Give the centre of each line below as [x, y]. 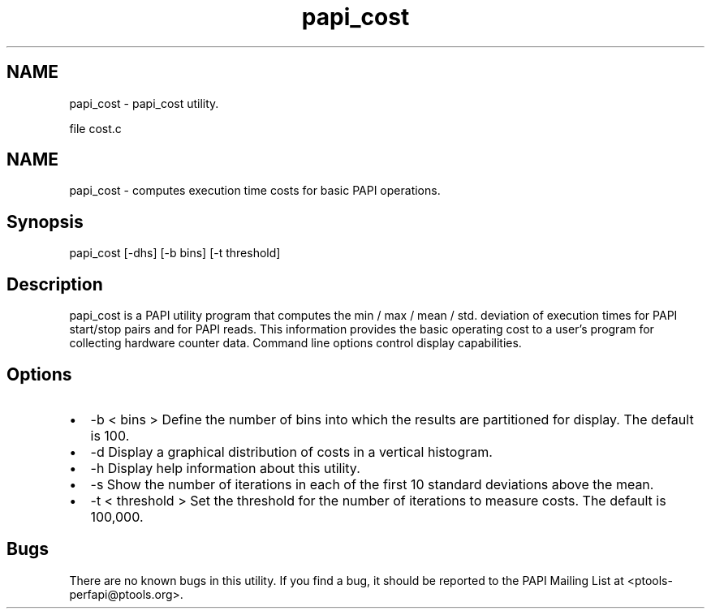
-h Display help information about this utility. [225, 468]
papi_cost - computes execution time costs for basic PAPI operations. [255, 191]
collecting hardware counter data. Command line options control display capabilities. [295, 343]
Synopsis [45, 221]
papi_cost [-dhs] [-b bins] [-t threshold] [175, 253]
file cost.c [95, 128]
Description [55, 284]
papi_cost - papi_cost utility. [144, 103]
